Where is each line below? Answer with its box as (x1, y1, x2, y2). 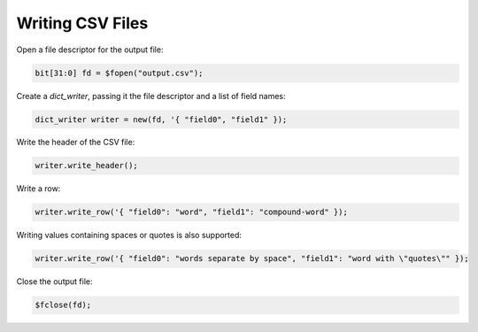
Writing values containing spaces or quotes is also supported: (16, 230, 243, 241)
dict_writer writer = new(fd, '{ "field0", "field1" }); (35, 114, 288, 124)
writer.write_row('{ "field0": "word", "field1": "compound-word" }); (35, 207, 349, 217)
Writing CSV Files (16, 13, 149, 33)
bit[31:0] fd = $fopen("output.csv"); (35, 67, 204, 78)
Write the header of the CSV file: (16, 137, 135, 148)
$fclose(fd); (35, 300, 92, 310)
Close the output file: (16, 276, 93, 287)
